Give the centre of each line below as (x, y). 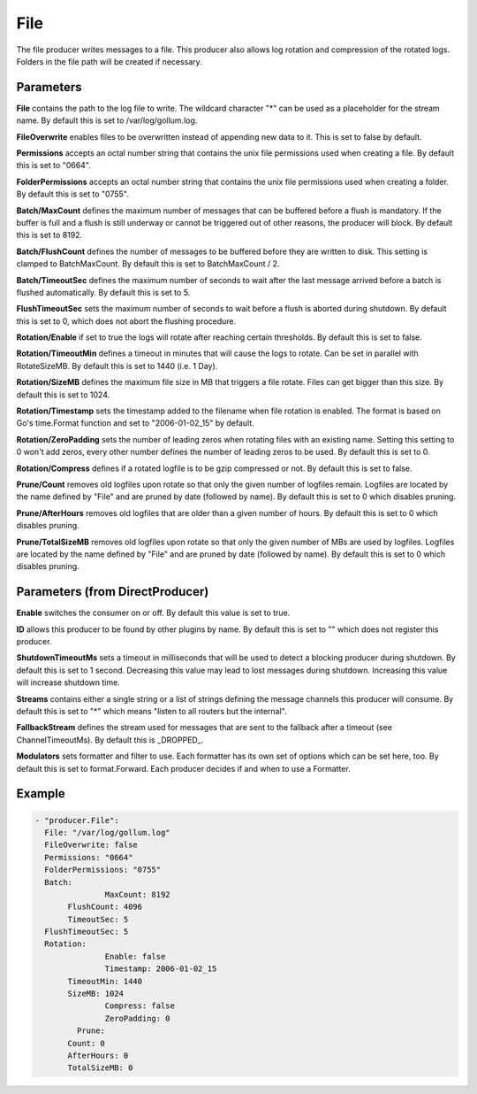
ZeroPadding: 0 (138, 1018)
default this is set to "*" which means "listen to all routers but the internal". (151, 711)
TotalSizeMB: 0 (100, 1068)
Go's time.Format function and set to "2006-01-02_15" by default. (136, 423)
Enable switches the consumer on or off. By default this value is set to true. (153, 613)
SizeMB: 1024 (95, 994)
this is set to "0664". (54, 166)
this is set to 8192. (49, 235)
